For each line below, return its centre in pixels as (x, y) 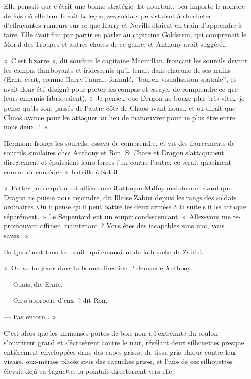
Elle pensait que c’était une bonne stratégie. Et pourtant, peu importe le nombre (125, 6)
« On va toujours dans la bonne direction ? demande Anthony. (98, 268)
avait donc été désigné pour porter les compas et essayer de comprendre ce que (121, 88)
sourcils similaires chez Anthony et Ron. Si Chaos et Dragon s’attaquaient (114, 152)
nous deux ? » (26, 127)
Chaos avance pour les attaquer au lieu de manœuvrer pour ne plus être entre (120, 117)
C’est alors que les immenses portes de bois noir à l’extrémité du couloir (111, 333)
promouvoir (21, 226)
